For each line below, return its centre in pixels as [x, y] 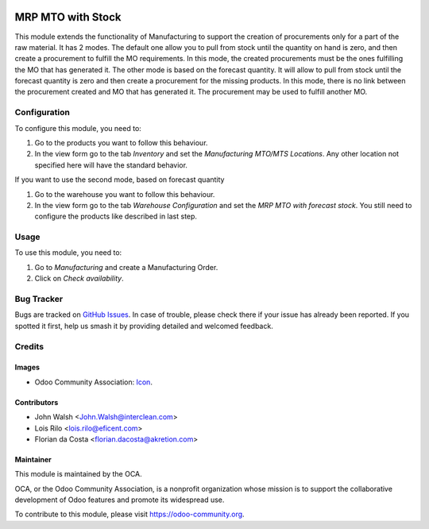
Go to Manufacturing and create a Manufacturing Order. [126, 267]
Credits [29, 346]
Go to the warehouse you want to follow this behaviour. [125, 194]
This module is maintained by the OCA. [78, 474]
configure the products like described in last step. [116, 216]
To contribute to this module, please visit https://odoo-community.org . [130, 514]
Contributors [37, 402]
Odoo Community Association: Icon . [93, 382]
